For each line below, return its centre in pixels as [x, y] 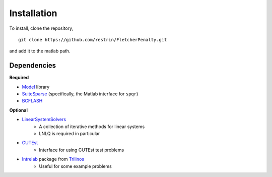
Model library [36, 87]
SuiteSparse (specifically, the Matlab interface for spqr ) [80, 94]
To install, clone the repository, [41, 28]
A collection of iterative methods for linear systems [92, 127]
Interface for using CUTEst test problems [82, 150]
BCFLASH [32, 101]
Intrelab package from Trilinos [53, 159]
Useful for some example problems [75, 166]
